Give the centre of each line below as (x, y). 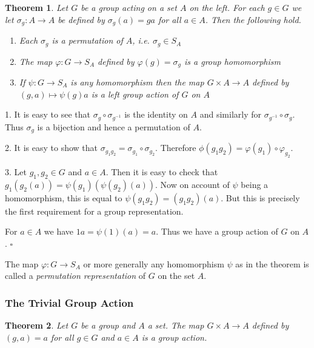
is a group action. (174, 337)
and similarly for (230, 114)
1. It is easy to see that (48, 114)
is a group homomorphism (232, 61)
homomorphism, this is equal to (64, 197)
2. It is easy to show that (52, 148)
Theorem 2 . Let (37, 325)
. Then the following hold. (253, 19)
